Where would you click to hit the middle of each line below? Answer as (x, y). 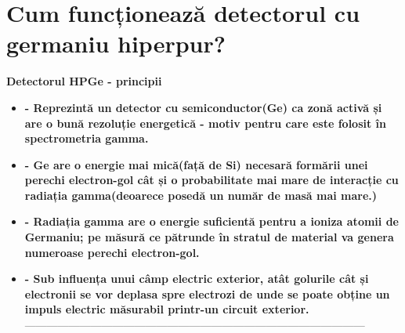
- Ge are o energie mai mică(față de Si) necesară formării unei (196, 164)
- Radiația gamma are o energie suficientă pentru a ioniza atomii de (212, 221)
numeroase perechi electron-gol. (112, 252)
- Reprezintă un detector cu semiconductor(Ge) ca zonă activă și (203, 107)
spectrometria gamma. (87, 138)
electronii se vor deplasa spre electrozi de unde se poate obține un (207, 293)
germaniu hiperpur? (116, 43)
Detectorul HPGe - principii (84, 81)
